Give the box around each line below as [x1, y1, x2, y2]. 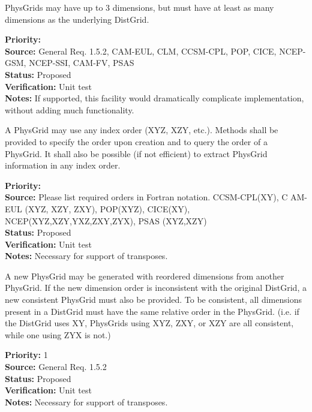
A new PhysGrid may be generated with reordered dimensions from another [5, 269, 284, 282]
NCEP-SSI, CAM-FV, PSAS [29, 56, 134, 69]
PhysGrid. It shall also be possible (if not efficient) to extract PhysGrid [5, 147, 268, 160]
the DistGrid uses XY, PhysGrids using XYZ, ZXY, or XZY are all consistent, [5, 317, 294, 329]
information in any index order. [5, 159, 121, 172]
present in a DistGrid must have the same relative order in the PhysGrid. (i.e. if [5, 305, 299, 317]
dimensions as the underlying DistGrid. [5, 13, 149, 25]
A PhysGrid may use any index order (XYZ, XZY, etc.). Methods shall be [5, 124, 278, 136]
